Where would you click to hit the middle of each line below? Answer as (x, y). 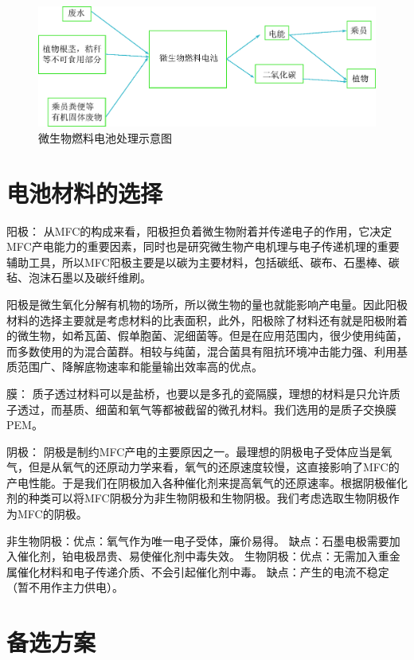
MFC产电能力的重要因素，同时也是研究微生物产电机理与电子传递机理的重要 (203, 246)
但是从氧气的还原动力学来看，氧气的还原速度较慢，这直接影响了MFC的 (214, 467)
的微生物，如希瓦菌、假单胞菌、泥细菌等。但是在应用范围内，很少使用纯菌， (207, 336)
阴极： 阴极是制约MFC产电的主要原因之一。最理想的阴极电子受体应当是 (194, 451)
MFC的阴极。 (52, 514)
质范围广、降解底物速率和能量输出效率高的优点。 (135, 367)
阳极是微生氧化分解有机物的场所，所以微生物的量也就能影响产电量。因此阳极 (207, 304)
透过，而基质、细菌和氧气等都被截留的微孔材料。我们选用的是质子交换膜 (207, 409)
